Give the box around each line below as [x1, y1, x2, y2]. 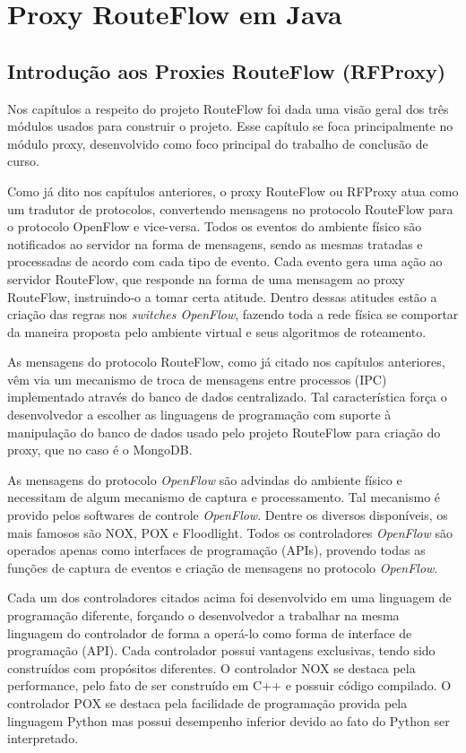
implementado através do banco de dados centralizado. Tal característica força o [7, 387, 447, 406]
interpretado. [7, 729, 79, 748]
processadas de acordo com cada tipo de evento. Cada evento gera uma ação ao [7, 252, 443, 271]
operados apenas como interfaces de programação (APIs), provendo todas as [7, 541, 426, 559]
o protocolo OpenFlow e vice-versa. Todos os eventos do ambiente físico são [7, 217, 422, 236]
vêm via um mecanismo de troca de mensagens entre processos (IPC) [7, 369, 387, 388]
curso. [7, 151, 39, 170]
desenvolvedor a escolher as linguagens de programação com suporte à [7, 405, 392, 424]
